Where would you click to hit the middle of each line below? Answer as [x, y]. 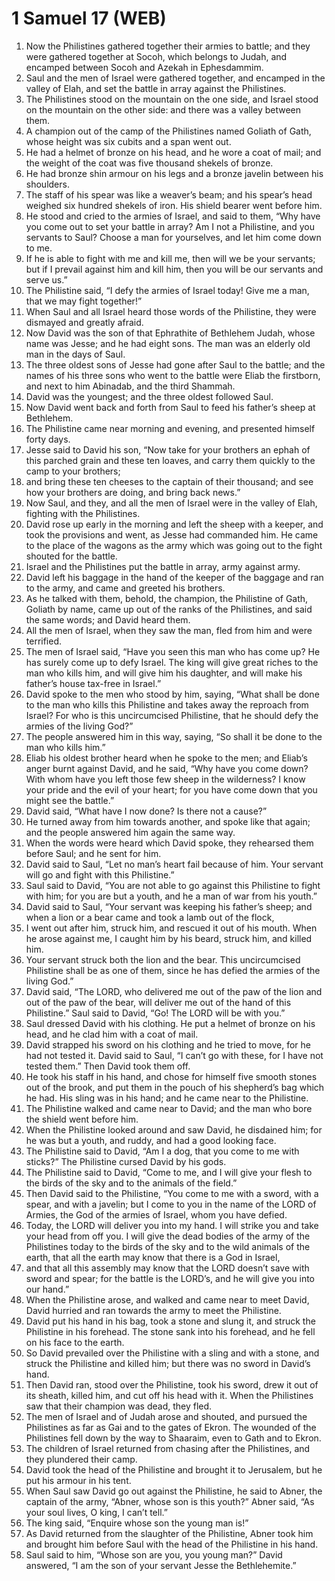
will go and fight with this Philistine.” [100, 874]
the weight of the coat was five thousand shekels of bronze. [149, 163]
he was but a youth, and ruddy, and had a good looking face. [151, 1140]
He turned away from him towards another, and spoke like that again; [168, 821]
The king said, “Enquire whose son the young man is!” [137, 1523]
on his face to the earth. [75, 1342]
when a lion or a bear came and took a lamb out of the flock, [150, 917]
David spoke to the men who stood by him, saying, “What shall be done [172, 694]
